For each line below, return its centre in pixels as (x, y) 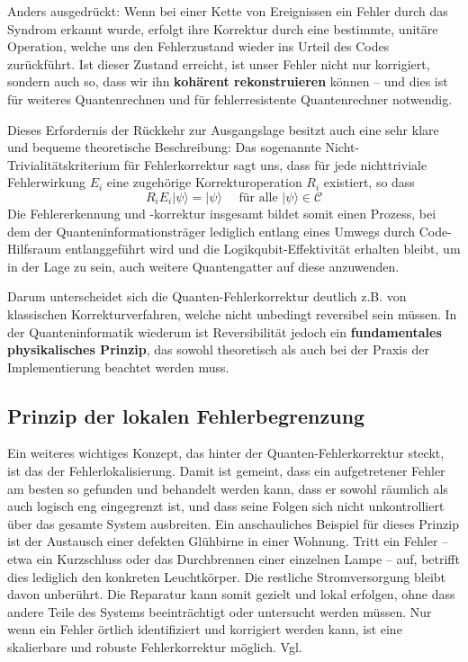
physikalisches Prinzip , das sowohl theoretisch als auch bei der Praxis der (218, 349)
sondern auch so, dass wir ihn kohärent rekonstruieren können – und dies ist (228, 81)
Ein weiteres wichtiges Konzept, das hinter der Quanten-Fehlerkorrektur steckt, (226, 453)
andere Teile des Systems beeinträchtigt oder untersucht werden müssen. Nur (220, 611)
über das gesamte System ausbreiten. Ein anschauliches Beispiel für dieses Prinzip (233, 523)
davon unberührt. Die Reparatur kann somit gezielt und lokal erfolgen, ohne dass (231, 594)
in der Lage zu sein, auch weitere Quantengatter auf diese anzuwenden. (203, 266)
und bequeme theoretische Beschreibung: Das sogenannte (164, 147)
